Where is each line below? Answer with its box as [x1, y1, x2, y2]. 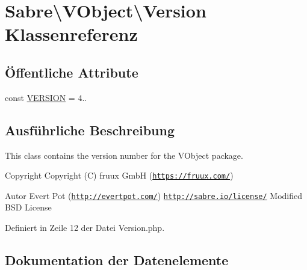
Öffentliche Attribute [5, 63, 138, 81]
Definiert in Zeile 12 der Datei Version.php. [5, 221, 165, 234]
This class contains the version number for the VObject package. [5, 149, 243, 161]
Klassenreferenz [5, 22, 138, 46]
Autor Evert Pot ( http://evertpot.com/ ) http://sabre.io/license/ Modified [5, 189, 303, 201]
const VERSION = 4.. [5, 91, 87, 103]
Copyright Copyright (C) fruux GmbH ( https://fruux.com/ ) [5, 169, 234, 182]
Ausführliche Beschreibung [5, 120, 175, 139]
